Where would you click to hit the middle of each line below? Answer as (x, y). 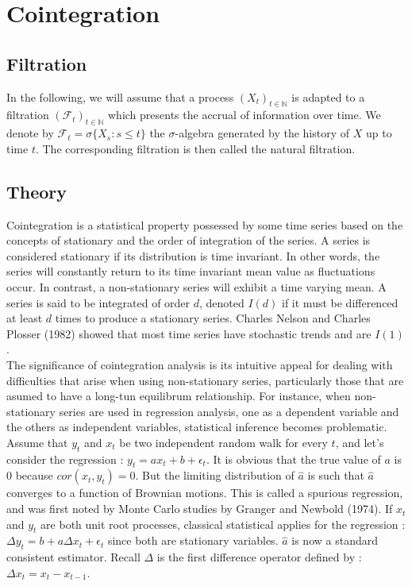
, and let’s (360, 442)
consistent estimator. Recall (73, 557)
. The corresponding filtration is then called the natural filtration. (195, 148)
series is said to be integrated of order (98, 302)
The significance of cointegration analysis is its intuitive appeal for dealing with (200, 364)
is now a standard (335, 540)
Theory (37, 191)
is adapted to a (328, 96)
